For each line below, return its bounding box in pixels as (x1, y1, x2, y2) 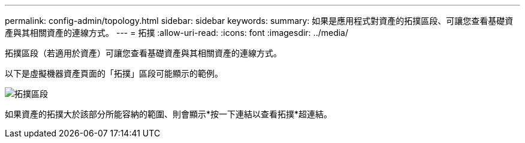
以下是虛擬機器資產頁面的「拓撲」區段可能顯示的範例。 (5, 68, 223, 78)
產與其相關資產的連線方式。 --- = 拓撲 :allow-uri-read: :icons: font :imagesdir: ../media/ (5, 28, 349, 38)
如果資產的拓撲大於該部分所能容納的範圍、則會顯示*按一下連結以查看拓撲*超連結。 (5, 109, 333, 119)
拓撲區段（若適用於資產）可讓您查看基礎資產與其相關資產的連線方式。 (5, 48, 282, 58)
